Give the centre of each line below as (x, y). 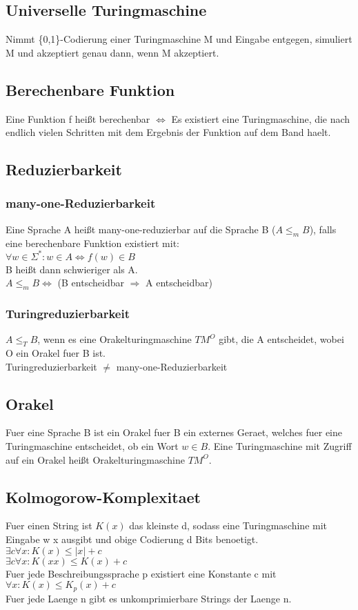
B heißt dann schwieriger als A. (72, 269)
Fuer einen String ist (49, 525)
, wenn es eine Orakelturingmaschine (115, 339)
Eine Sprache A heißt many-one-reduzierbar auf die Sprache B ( (141, 229)
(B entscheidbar (91, 283)
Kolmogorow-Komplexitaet (103, 496)
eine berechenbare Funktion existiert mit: (93, 243)
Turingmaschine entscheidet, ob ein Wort (92, 446)
